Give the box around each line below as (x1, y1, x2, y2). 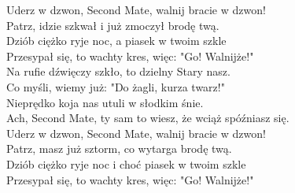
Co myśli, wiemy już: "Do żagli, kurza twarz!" (6, 78, 225, 95)
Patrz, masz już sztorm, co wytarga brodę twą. (6, 140, 232, 157)
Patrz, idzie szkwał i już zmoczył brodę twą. (6, 17, 219, 33)
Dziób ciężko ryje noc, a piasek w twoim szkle (6, 32, 227, 49)
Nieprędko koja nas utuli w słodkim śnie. (6, 94, 204, 110)
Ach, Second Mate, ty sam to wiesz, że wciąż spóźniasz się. (6, 109, 289, 126)
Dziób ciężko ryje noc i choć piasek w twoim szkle (6, 155, 246, 172)
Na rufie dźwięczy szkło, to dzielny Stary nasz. (6, 63, 230, 80)
